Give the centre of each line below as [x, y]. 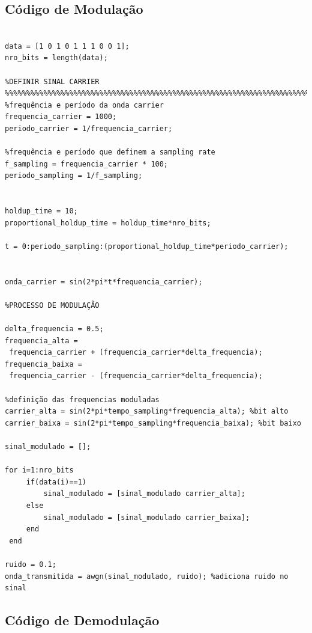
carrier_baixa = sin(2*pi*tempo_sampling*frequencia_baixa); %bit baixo [153, 423]
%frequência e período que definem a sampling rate [110, 152]
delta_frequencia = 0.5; [54, 329]
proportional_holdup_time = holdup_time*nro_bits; [108, 223]
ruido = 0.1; [31, 564]
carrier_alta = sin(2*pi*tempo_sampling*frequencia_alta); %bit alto [147, 411]
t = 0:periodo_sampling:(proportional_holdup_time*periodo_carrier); [147, 246]
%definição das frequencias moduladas [82, 399]
